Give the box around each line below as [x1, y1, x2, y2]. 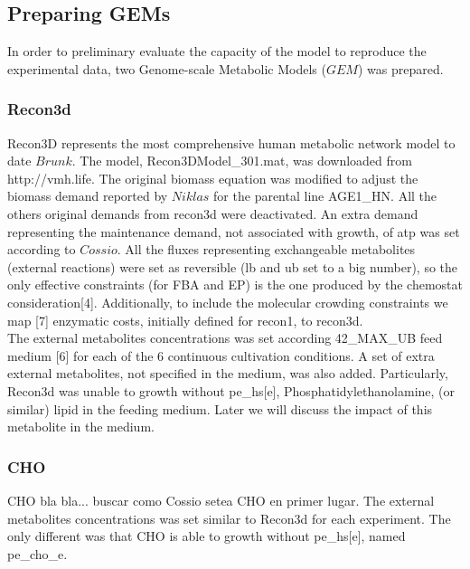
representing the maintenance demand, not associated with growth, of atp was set [7, 222, 460, 241]
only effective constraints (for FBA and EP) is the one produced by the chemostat [7, 275, 464, 294]
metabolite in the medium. [7, 417, 155, 436]
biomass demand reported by [7, 186, 168, 205]
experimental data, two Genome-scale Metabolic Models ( [7, 59, 326, 78]
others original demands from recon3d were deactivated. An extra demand [7, 204, 418, 223]
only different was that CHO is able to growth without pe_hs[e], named [7, 526, 406, 545]
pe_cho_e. [7, 544, 68, 563]
